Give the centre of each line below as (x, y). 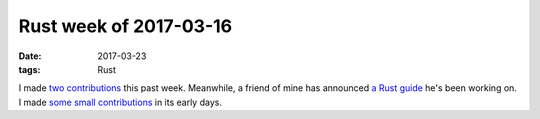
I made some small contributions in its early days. (120, 102)
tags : (29, 69)
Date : (30, 56)
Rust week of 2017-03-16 (125, 26)
